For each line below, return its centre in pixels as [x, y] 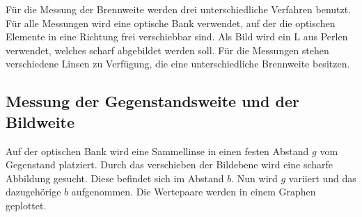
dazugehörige [33, 192]
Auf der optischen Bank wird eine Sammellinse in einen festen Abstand [157, 151]
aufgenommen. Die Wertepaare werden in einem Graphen [194, 192]
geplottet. [26, 205]
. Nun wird [254, 178]
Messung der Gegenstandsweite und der [152, 101]
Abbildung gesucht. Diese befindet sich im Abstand [115, 178]
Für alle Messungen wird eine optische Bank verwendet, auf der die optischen [171, 23]
